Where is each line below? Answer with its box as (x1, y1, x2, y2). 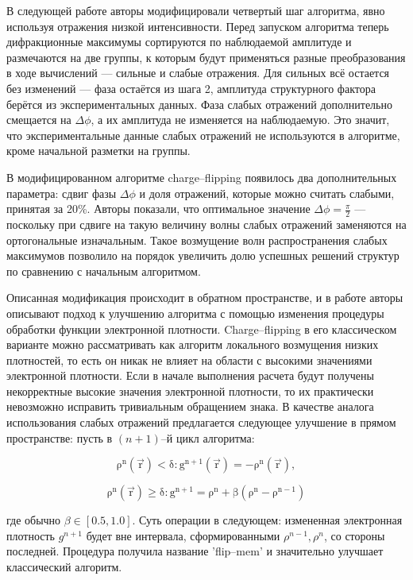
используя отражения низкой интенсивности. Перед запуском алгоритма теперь (6, 17, 389, 34)
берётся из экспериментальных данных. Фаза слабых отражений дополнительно (6, 95, 392, 112)
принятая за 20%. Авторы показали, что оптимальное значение (6, 200, 311, 217)
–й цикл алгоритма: (160, 429, 255, 446)
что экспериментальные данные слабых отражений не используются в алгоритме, (6, 126, 400, 143)
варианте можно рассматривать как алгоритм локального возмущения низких (6, 336, 379, 353)
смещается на (6, 111, 71, 128)
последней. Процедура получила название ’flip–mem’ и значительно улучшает (6, 543, 384, 559)
